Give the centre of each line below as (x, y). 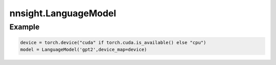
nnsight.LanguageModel (63, 13)
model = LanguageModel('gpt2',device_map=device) (84, 50)
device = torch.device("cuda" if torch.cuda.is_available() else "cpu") (113, 42)
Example (25, 27)
